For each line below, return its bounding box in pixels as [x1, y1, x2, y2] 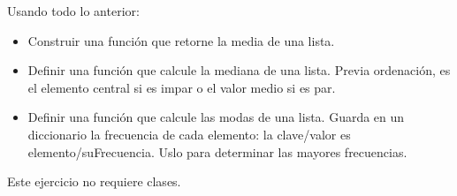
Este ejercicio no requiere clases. [7, 172, 181, 191]
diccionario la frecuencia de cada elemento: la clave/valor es [27, 124, 351, 143]
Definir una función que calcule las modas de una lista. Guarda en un [27, 108, 405, 126]
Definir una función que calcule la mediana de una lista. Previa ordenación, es [27, 61, 451, 79]
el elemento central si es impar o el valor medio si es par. [27, 78, 336, 96]
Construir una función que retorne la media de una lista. [27, 31, 335, 49]
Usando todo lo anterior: [7, 2, 140, 19]
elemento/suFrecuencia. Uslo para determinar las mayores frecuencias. [27, 142, 407, 161]
